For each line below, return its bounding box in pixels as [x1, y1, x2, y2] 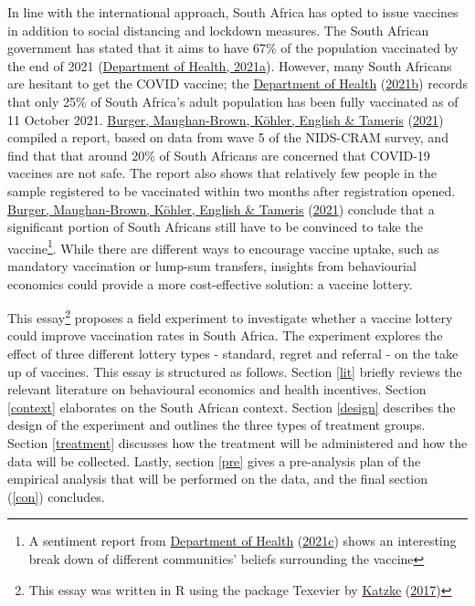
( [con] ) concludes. [7, 486, 105, 506]
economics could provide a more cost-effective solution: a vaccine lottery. [7, 274, 413, 293]
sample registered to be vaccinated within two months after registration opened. [7, 181, 456, 200]
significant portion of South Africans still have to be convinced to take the [7, 217, 423, 236]
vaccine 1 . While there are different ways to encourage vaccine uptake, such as [7, 235, 439, 257]
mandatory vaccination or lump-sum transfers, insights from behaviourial [7, 256, 417, 275]
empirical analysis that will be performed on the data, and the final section [7, 469, 428, 488]
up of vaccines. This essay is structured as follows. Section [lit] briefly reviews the [7, 361, 462, 381]
